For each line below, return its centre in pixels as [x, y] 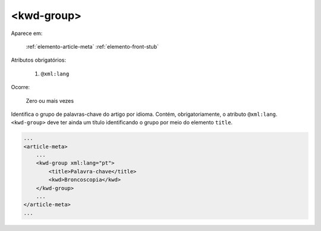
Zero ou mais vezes [50, 100]
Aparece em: [27, 33]
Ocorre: [20, 87]
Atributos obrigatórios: [39, 60]
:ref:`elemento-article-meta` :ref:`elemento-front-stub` [92, 46]
